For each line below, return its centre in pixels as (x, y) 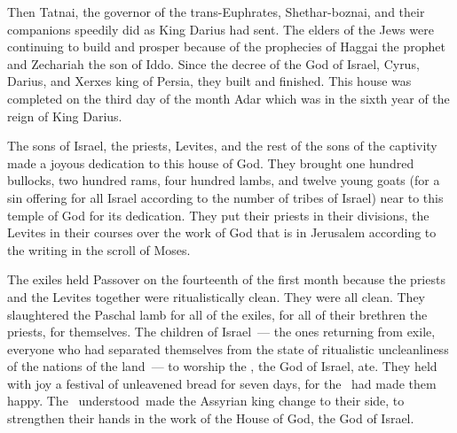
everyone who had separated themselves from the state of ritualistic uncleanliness (228, 348)
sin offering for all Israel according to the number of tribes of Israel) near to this (225, 197)
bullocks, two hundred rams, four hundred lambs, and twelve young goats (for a (224, 180)
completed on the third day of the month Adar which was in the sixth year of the (228, 98)
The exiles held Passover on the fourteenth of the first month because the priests (226, 279)
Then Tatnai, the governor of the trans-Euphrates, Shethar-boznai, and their (216, 12)
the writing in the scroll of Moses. (99, 249)
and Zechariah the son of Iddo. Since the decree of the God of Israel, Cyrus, (213, 63)
